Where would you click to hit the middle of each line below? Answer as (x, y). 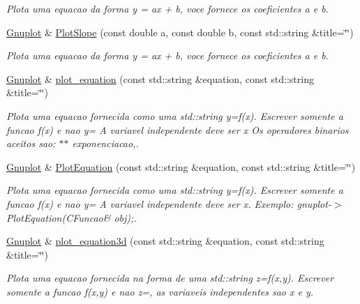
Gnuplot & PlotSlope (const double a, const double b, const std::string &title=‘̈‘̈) (180, 32)
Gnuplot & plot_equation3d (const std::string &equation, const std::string (165, 241)
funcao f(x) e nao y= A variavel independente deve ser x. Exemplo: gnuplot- (169, 203)
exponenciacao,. (105, 143)
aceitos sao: (31, 143)
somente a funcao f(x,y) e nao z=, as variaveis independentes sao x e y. (160, 291)
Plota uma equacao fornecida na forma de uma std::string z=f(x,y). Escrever (170, 278)
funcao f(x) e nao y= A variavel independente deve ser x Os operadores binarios (178, 129)
